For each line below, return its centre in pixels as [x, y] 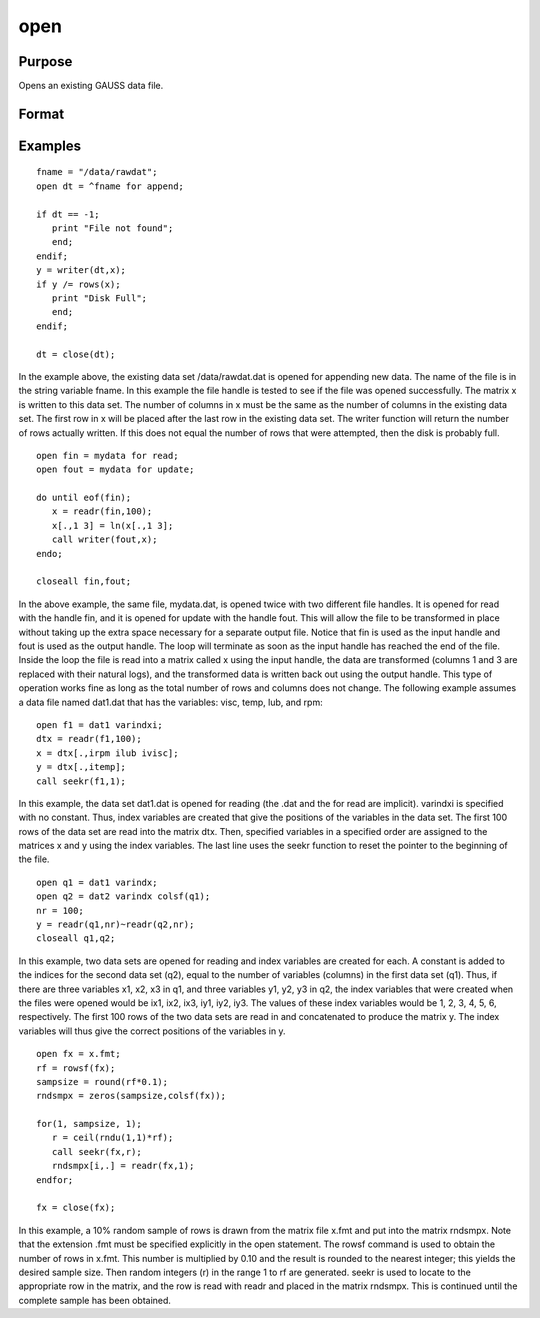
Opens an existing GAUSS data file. [91, 86]
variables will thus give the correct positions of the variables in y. [152, 1031]
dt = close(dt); [76, 354]
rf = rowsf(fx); [76, 1068]
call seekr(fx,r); [96, 1151]
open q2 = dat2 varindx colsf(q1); [123, 896]
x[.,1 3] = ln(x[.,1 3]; [112, 525]
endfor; [55, 1179]
